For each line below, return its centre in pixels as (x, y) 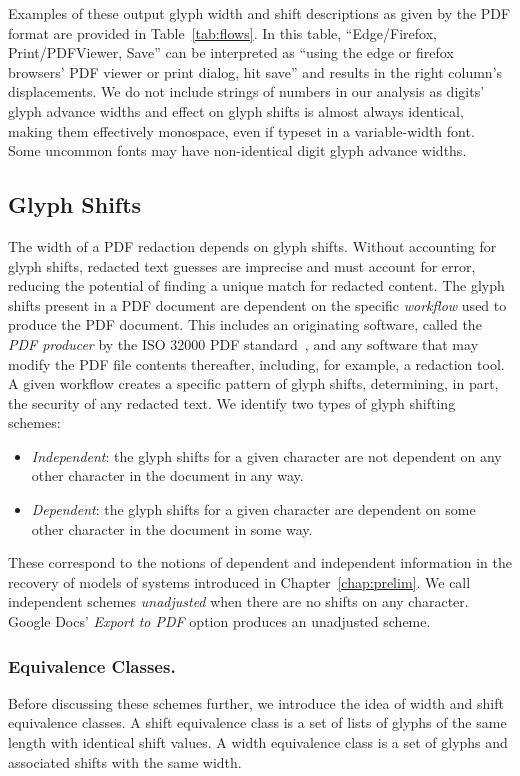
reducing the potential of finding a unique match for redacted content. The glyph (256, 285)
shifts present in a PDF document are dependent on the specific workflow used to (257, 304)
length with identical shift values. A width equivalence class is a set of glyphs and (258, 742)
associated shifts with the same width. (125, 761)
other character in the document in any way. (167, 475)
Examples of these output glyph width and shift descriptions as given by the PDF (259, 13)
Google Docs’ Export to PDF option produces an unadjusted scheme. (219, 621)
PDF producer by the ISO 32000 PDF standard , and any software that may (243, 343)
